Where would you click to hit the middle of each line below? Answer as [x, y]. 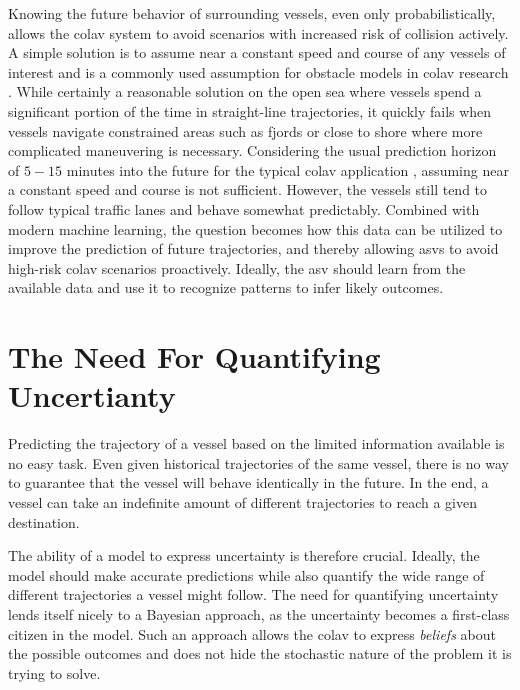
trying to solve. [54, 672]
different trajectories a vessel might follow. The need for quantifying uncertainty [253, 594]
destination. [44, 521]
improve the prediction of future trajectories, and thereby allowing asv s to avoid [253, 248]
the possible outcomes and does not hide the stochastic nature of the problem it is [260, 653]
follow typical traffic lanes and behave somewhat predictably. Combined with [244, 208]
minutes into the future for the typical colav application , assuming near [287, 169]
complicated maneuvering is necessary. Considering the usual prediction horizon [252, 150]
